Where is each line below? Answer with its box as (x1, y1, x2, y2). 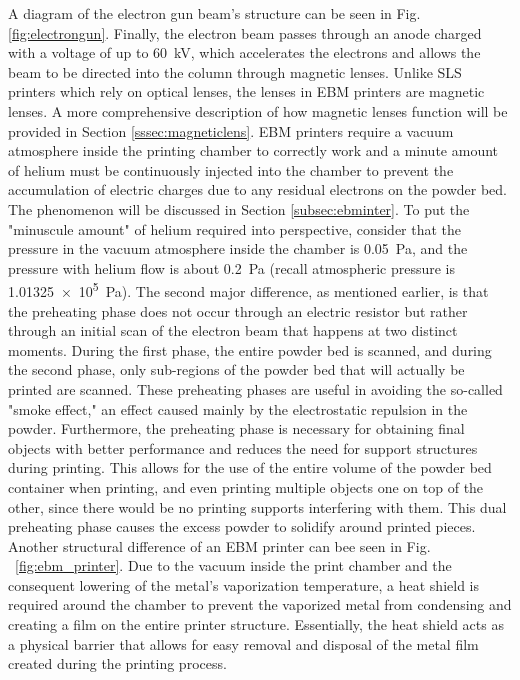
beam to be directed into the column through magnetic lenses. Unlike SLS (8, 61, 462, 82)
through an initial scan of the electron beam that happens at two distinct (8, 320, 458, 341)
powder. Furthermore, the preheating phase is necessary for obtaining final (8, 418, 465, 439)
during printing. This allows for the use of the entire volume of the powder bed (8, 457, 492, 478)
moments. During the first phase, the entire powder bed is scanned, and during (8, 339, 492, 360)
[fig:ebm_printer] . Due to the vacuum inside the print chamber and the (15, 555, 452, 576)
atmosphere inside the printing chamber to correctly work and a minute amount (8, 140, 498, 161)
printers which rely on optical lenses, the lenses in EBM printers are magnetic (8, 81, 485, 102)
